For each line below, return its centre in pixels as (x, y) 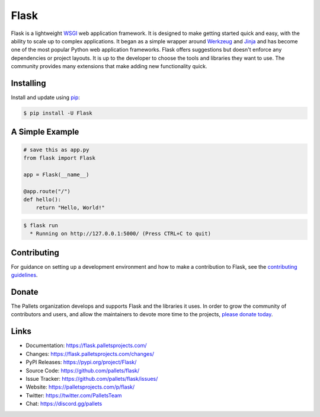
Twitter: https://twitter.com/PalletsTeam (74, 395)
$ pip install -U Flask (58, 113)
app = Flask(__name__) (56, 174)
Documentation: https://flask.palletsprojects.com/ (87, 346)
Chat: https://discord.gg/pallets (64, 404)
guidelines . (24, 275)
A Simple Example (45, 132)
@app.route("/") (47, 191)
